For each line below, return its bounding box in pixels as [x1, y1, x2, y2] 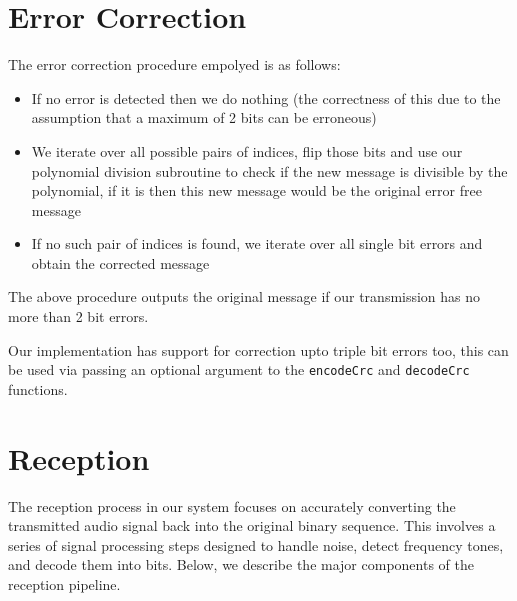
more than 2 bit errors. [8, 306, 149, 327]
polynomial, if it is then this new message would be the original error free [31, 180, 482, 201]
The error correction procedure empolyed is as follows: [8, 54, 341, 75]
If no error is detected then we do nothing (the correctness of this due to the [31, 87, 501, 108]
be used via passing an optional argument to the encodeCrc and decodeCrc [8, 359, 470, 380]
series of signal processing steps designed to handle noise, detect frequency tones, [8, 534, 504, 555]
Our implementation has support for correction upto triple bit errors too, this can [8, 339, 509, 360]
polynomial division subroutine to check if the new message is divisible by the [31, 160, 508, 181]
